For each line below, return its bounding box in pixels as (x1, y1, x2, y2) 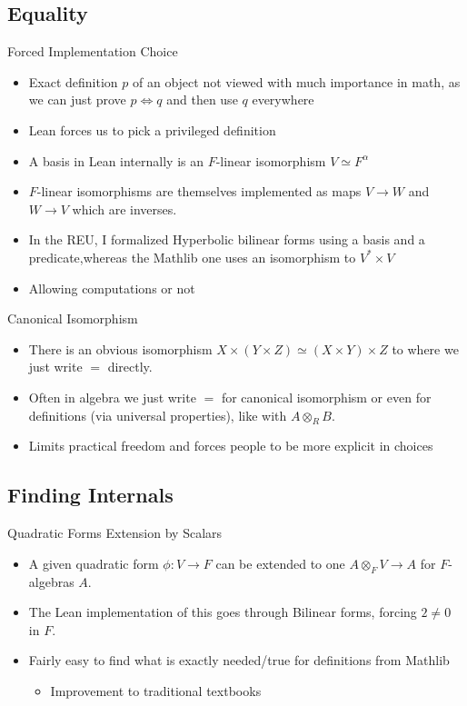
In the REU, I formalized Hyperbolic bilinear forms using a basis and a (28, 230, 425, 249)
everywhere (252, 90, 314, 109)
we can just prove (28, 90, 126, 109)
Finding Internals (7, 481, 174, 509)
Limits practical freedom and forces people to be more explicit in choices (28, 436, 433, 455)
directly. (107, 357, 153, 376)
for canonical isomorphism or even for (221, 387, 432, 406)
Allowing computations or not (28, 278, 195, 297)
